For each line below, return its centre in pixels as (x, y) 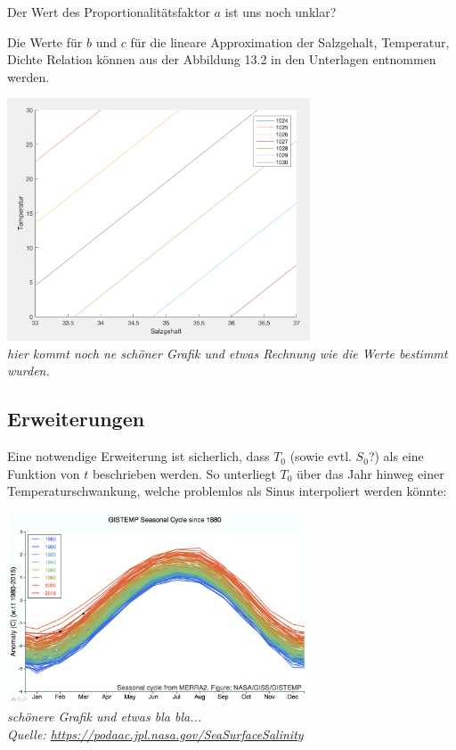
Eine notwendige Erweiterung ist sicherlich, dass (138, 456)
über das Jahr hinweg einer (370, 473)
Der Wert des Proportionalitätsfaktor (109, 12)
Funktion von (44, 473)
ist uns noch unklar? (281, 12)
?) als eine (396, 456)
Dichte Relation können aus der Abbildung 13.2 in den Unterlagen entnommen (222, 59)
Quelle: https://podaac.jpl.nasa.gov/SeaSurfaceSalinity (155, 734)
